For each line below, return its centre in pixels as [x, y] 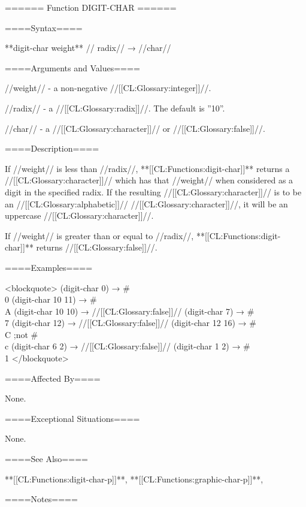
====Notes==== [41, 499]
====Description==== [52, 148]
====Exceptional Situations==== [72, 418]
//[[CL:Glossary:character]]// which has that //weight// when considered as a [149, 180]
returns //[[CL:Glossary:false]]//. [97, 247]
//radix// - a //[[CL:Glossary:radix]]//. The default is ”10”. [115, 108]
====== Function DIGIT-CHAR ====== [91, 7]
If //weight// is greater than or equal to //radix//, [99, 235]
